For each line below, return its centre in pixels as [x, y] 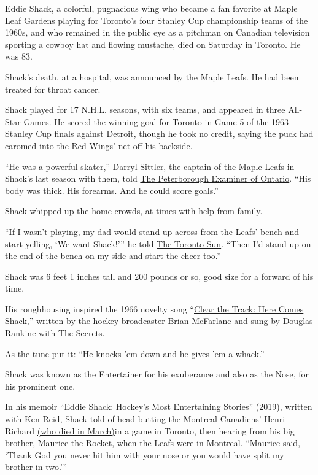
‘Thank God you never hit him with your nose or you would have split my [145, 454]
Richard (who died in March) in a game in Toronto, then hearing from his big [150, 431]
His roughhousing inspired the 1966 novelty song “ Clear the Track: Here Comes [154, 308]
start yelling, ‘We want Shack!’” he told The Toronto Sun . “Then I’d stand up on [158, 243]
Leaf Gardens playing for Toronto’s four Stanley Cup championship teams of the [157, 20]
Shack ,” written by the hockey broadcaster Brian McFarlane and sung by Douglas [159, 321]
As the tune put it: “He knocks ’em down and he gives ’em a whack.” [135, 353]
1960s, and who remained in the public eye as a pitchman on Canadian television [157, 32]
